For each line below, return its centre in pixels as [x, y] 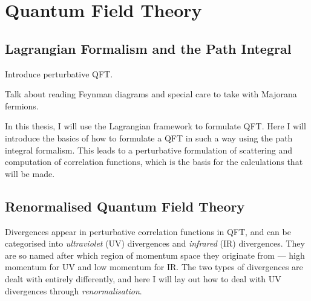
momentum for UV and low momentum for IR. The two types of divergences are [154, 267]
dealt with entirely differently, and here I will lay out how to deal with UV [143, 278]
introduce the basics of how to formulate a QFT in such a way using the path [149, 138]
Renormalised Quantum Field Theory [125, 206]
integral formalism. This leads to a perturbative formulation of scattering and [149, 150]
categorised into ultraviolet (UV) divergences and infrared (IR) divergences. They [155, 243]
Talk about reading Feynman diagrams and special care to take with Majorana [151, 94]
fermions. [22, 105]
